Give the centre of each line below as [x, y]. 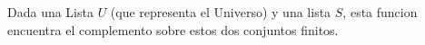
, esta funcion [380, 12]
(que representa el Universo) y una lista [221, 12]
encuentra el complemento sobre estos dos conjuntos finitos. [173, 29]
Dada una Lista [50, 12]
